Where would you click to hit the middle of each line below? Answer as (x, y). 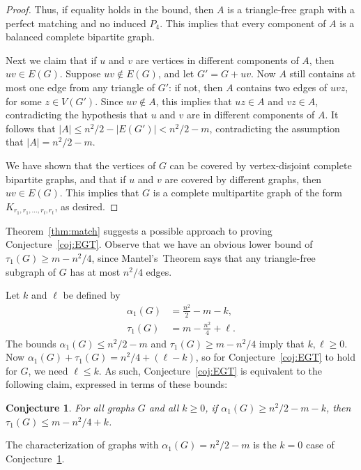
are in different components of (251, 115)
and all (164, 407)
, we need (48, 370)
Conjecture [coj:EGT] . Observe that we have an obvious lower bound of (159, 244)
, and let (176, 73)
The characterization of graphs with (82, 445)
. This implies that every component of (243, 23)
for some (24, 101)
